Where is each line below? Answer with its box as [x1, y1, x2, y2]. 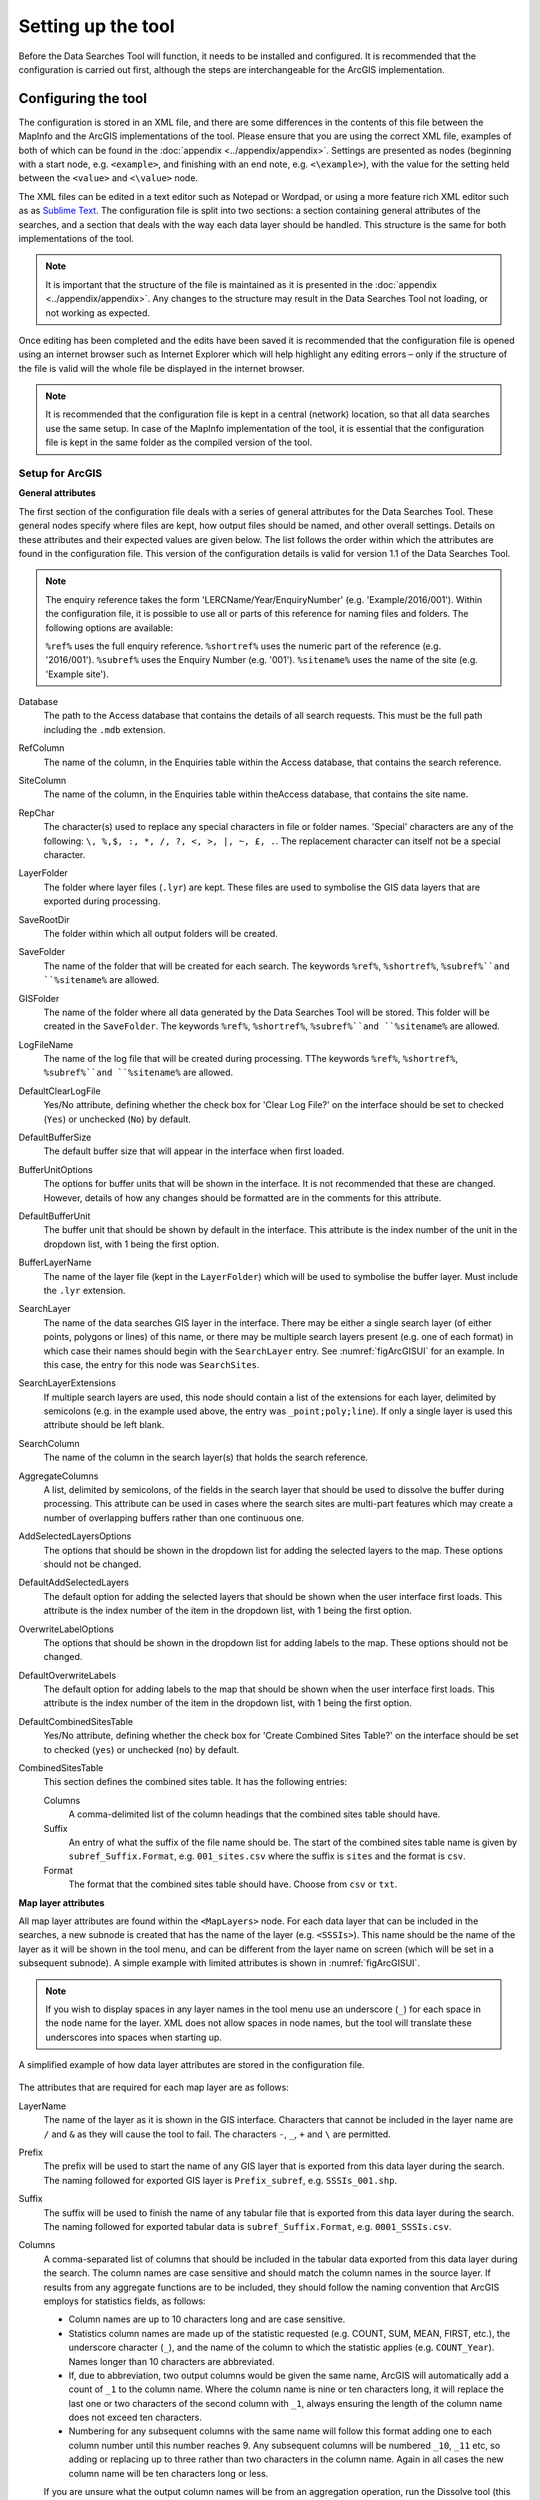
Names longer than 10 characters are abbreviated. [68, 2355, 275, 2367]
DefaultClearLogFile [18, 1085, 101, 1097]
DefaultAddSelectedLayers [18, 1576, 130, 1589]
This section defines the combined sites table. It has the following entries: [43, 1776, 348, 1788]
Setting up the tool [18, 15, 175, 37]
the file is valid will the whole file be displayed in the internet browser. [18, 362, 305, 374]
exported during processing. [43, 895, 161, 907]
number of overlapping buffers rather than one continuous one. [43, 1511, 305, 1524]
